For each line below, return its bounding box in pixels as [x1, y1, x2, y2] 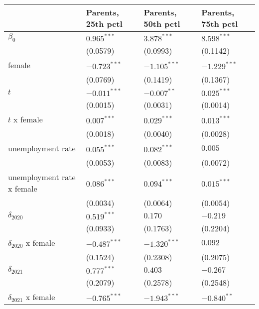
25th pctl [86, 18, 123, 29]
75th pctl [201, 18, 238, 29]
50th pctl [143, 18, 180, 29]
